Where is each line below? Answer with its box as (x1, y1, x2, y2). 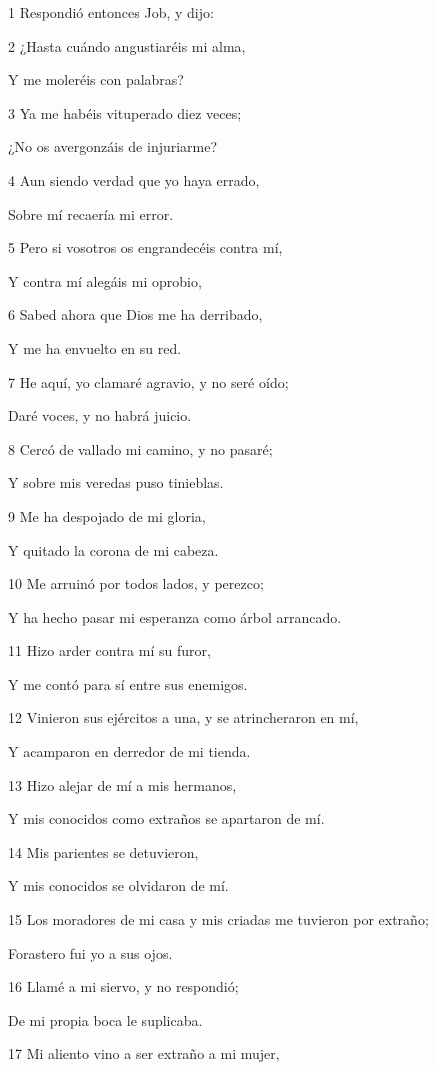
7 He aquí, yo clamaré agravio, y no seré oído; (8, 371, 289, 392)
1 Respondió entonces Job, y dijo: (8, 2, 214, 22)
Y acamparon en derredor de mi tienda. (8, 741, 251, 762)
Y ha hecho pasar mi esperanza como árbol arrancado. (8, 606, 342, 627)
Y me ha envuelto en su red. (8, 337, 182, 358)
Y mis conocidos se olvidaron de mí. (8, 875, 229, 896)
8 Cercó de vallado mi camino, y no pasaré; (8, 438, 273, 459)
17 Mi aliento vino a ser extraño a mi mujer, (8, 1043, 280, 1064)
